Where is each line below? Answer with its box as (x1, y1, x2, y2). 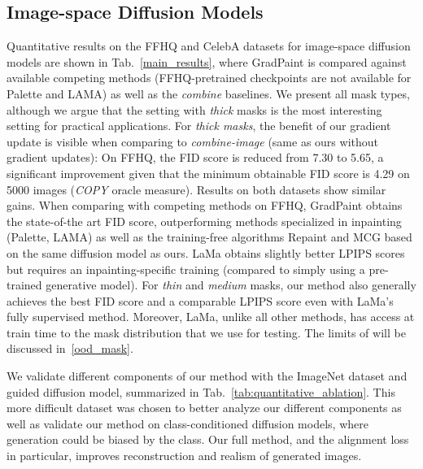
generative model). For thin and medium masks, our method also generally (46, 276, 416, 293)
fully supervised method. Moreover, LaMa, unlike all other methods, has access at (7, 308, 415, 325)
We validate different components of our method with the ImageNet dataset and (7, 367, 408, 384)
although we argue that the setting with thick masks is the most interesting (7, 101, 382, 118)
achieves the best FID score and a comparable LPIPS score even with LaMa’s (7, 292, 394, 309)
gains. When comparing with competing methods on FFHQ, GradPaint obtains (7, 197, 403, 214)
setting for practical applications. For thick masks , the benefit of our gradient (7, 117, 391, 134)
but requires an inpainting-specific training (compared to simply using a (7, 260, 365, 277)
